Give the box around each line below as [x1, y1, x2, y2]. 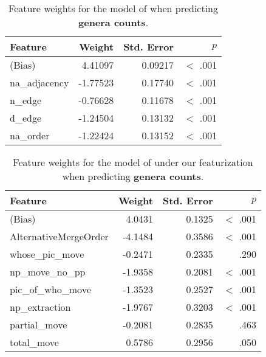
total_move [10, 335, 59, 349]
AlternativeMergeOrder [10, 229, 109, 243]
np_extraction [10, 300, 71, 314]
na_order [10, 128, 50, 142]
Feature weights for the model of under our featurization [13, 155, 253, 169]
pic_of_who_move [10, 282, 91, 296]
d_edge [10, 111, 42, 125]
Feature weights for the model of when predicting [9, 1, 219, 15]
